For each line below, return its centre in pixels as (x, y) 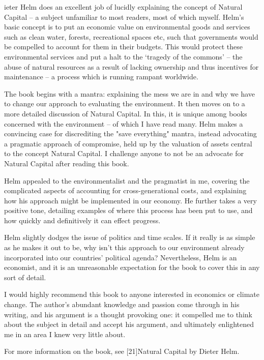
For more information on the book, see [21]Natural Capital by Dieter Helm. (122, 351)
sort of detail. (25, 277)
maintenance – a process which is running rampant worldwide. (101, 77)
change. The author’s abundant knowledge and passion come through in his (122, 304)
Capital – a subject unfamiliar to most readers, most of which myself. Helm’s (124, 17)
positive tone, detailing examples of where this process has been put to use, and (128, 210)
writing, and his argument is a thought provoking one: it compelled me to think (128, 314)
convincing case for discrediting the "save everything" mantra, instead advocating (130, 133)
